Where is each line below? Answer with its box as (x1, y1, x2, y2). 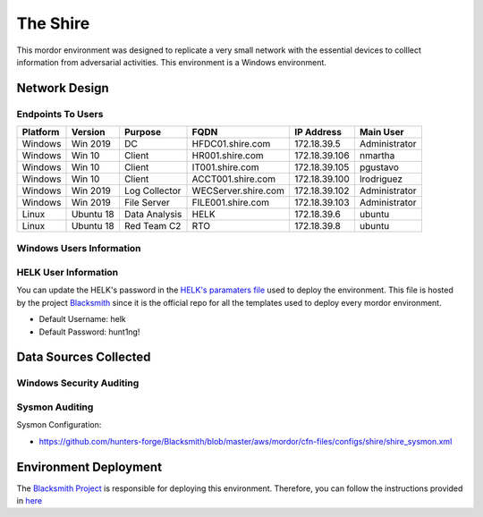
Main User (359, 126, 404, 139)
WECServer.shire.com (191, 184, 285, 197)
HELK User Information (16, 267, 119, 279)
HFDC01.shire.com (191, 138, 271, 150)
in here (16, 495, 43, 505)
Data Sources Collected (16, 350, 151, 365)
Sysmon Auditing (16, 401, 94, 413)
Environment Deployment (16, 459, 163, 474)
